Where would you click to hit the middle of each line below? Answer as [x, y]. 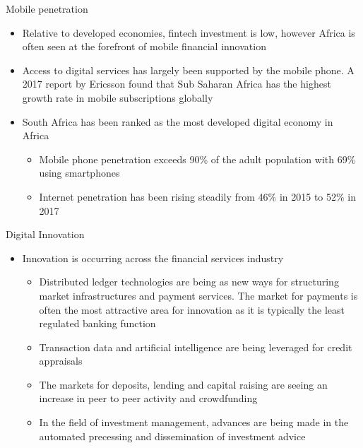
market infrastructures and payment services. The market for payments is [198, 295]
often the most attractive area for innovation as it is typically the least [192, 309]
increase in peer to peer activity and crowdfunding [148, 398]
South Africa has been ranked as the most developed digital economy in [178, 121]
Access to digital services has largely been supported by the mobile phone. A [188, 70]
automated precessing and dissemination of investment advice [172, 436]
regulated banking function [97, 323]
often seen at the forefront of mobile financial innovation [144, 46]
